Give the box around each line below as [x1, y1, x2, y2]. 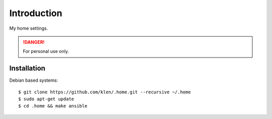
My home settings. [9, 25, 48, 31]
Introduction [9, 8, 62, 19]
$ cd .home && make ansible [18, 103, 88, 109]
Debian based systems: [9, 77, 58, 83]
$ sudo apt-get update [18, 96, 75, 102]
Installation [9, 64, 45, 73]
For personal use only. [23, 48, 69, 54]
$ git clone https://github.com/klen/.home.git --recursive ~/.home [18, 89, 191, 95]
